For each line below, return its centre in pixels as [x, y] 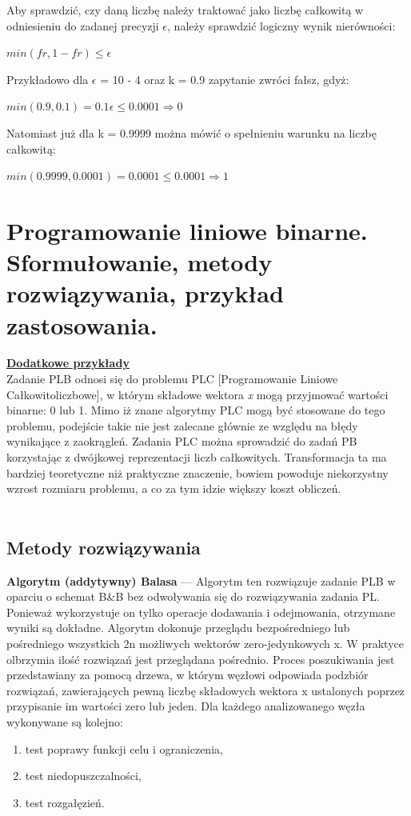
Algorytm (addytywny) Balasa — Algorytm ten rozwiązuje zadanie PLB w [201, 580]
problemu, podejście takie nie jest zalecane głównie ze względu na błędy [182, 425]
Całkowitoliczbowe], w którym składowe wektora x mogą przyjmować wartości [198, 394]
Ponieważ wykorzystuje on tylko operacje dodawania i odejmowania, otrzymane [201, 612]
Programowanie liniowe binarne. [187, 230]
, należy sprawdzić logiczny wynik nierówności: [281, 25]
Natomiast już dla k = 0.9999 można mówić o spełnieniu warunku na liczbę [192, 132]
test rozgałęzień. [65, 802]
